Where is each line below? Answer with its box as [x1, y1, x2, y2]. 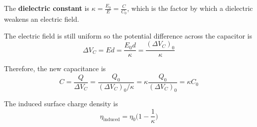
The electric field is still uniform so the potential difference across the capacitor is [4, 30, 252, 41]
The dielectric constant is [4, 3, 89, 13]
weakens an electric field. [4, 14, 79, 24]
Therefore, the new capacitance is [4, 63, 106, 74]
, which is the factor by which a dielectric [127, 3, 253, 13]
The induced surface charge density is [4, 98, 118, 109]
